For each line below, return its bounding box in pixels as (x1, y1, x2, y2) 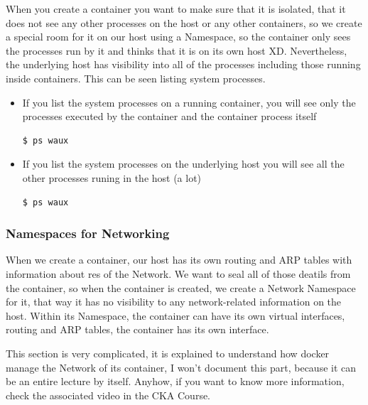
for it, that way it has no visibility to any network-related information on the (6, 294, 342, 309)
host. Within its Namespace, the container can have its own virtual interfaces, (6, 308, 345, 323)
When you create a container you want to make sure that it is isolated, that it (6, 1, 346, 16)
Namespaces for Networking (6, 225, 170, 242)
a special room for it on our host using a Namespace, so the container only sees (6, 29, 351, 44)
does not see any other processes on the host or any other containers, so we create (6, 15, 362, 30)
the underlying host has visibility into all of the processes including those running (6, 57, 361, 72)
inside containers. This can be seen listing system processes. (6, 70, 266, 85)
